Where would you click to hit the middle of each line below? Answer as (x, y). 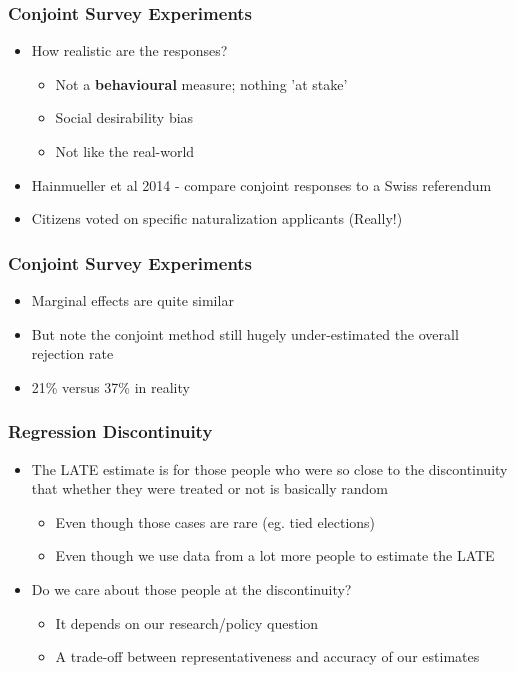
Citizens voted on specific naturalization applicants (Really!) (217, 218)
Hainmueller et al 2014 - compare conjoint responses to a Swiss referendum (261, 184)
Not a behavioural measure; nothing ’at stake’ (201, 83)
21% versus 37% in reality (110, 386)
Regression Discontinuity (110, 431)
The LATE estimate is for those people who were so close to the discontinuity (269, 468)
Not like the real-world (125, 151)
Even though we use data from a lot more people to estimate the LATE (275, 555)
